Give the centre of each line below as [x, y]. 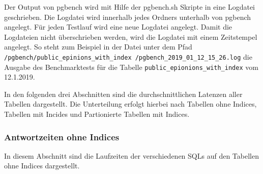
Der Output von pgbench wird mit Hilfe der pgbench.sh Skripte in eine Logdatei [130, 7]
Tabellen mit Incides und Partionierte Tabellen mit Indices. [97, 114]
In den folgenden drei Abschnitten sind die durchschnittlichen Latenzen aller [123, 94]
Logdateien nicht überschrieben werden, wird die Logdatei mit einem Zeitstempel [131, 36]
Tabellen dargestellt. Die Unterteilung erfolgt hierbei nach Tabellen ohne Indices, [130, 104]
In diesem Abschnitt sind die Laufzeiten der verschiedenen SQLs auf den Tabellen [131, 155]
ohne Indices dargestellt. [42, 166]
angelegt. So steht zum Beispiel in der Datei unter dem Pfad [98, 47]
